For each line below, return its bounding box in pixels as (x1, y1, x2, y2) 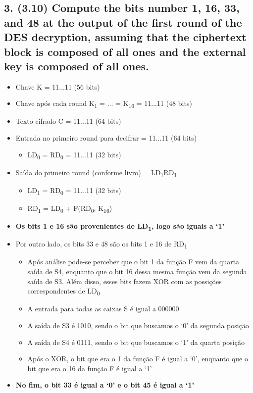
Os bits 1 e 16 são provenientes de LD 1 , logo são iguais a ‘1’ (15, 221, 224, 232)
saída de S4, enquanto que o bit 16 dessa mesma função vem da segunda (27, 266, 247, 277)
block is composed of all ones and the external (4, 44, 246, 59)
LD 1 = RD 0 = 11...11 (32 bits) (27, 185, 121, 196)
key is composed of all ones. (4, 58, 149, 73)
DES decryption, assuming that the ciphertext (4, 29, 247, 45)
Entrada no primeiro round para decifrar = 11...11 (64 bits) (15, 133, 197, 143)
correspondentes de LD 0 (27, 286, 100, 297)
